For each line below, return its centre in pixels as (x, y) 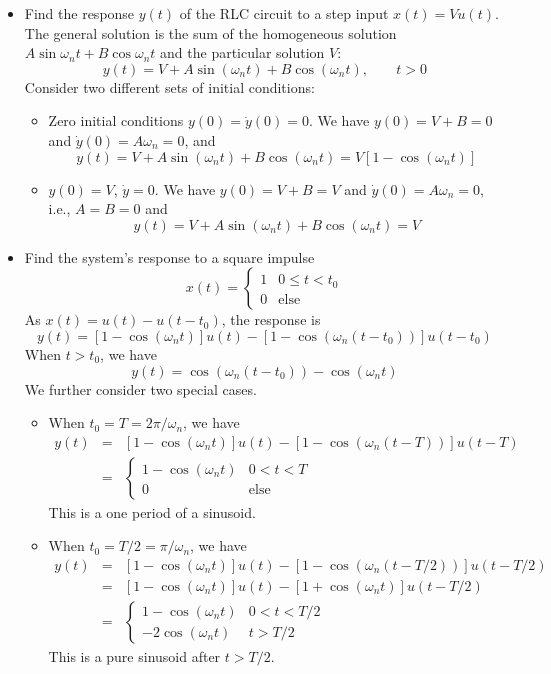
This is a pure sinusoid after (134, 656)
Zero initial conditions (116, 120)
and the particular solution (242, 52)
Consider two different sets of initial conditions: (169, 86)
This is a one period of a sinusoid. (152, 511)
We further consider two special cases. (140, 388)
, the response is (271, 319)
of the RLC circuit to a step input (284, 13)
